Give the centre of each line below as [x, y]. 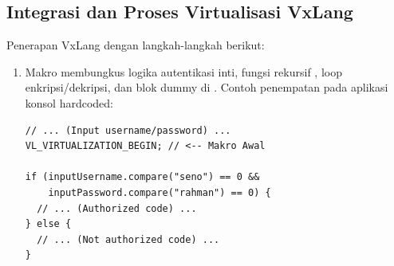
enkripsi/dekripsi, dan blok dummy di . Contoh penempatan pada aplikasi [207, 87]
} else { [48, 224]
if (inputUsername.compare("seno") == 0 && [142, 177]
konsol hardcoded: [69, 102]
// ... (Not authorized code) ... [128, 239]
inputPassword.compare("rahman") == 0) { [160, 192]
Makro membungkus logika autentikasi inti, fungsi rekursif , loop [183, 71]
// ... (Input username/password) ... [128, 130]
